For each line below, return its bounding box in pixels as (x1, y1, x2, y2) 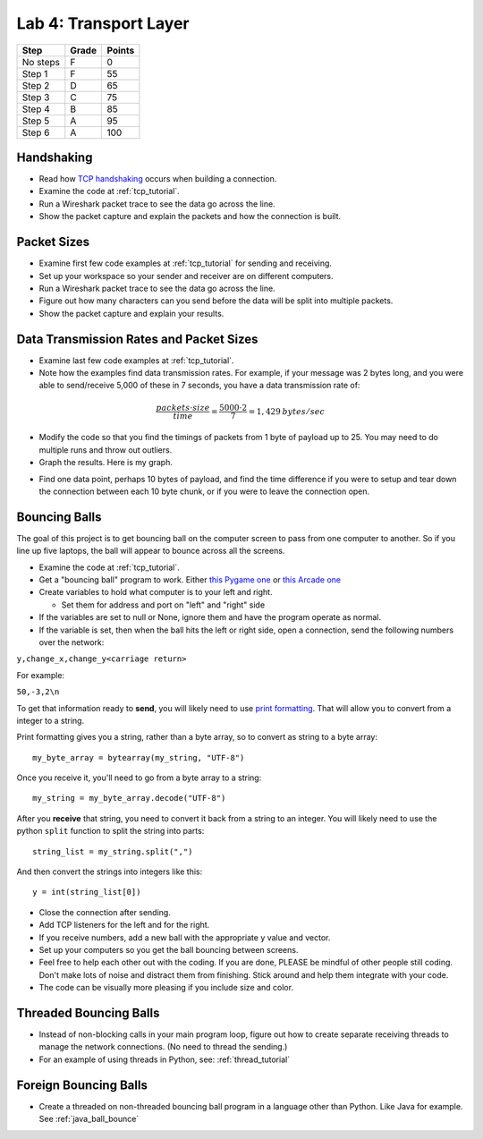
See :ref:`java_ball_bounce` (38, 1114, 140, 1125)
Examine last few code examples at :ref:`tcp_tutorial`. (38, 354, 234, 366)
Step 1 (21, 67, 48, 80)
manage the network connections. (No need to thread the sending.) (38, 1041, 288, 1052)
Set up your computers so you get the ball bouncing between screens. (38, 945, 299, 955)
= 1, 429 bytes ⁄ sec (248, 406, 326, 416)
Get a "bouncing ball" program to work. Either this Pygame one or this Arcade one (38, 574, 342, 585)
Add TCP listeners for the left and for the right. (38, 920, 210, 931)
